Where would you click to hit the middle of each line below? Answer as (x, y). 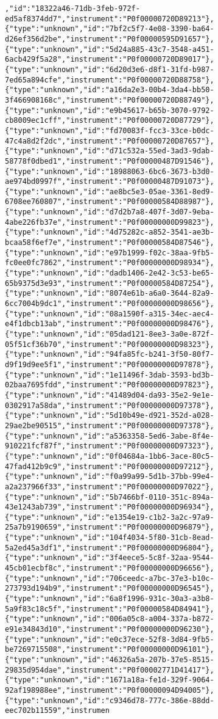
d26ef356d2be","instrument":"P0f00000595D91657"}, (110, 39)
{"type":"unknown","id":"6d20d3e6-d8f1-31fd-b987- (110, 69)
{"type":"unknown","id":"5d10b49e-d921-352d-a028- (110, 416)
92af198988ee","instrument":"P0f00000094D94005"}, (110, 690)
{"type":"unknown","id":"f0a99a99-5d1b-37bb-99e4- (110, 477)
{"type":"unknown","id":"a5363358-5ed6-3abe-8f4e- (110, 436)
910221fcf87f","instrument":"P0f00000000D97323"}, (110, 446)
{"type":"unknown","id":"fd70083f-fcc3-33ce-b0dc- (110, 130)
